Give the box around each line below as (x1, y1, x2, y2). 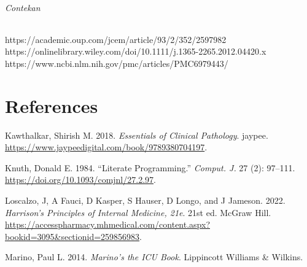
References (5, 93, 98, 118)
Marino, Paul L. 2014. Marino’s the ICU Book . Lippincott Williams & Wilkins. (5, 250, 303, 263)
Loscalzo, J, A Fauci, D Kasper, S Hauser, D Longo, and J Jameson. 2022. (5, 194, 286, 207)
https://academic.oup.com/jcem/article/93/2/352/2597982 (5, 33, 227, 45)
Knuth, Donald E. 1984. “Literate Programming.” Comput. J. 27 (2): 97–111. (5, 161, 295, 174)
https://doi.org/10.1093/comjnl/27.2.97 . (5, 173, 156, 186)
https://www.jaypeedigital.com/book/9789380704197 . (5, 141, 208, 153)
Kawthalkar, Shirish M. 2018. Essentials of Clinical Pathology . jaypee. (5, 128, 268, 141)
